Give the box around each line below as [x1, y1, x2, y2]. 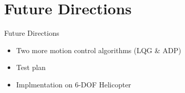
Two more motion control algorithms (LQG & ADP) [16, 44, 181, 55]
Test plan [16, 62, 46, 73]
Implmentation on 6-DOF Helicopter [16, 79, 131, 89]
